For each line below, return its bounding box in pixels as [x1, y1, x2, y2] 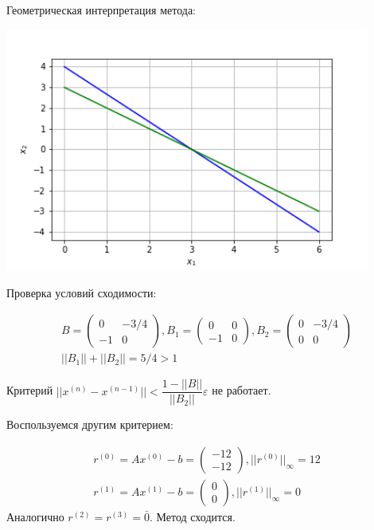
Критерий [6, 382, 53, 398]
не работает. [212, 382, 271, 398]
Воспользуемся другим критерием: [6, 416, 173, 433]
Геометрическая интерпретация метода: [6, 2, 196, 18]
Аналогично [6, 508, 64, 524]
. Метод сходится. [149, 508, 236, 524]
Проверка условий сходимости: [6, 284, 157, 300]
